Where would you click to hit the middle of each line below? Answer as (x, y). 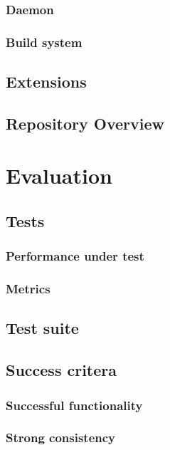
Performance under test (75, 256)
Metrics (28, 289)
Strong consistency (61, 438)
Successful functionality (74, 405)
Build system (44, 42)
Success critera (62, 370)
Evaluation (59, 176)
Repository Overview (85, 123)
